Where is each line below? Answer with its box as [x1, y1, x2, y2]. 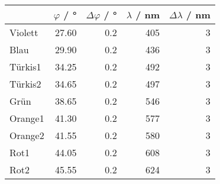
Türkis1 [9, 60, 41, 73]
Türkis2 [9, 77, 41, 91]
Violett [9, 25, 38, 39]
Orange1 [9, 111, 44, 125]
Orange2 [9, 128, 44, 142]
